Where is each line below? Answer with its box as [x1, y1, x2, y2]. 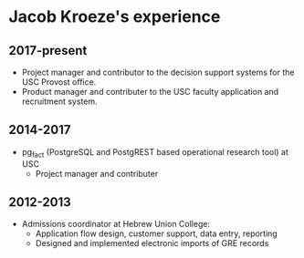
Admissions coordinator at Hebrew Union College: [21, 219, 211, 230]
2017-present [8, 43, 88, 58]
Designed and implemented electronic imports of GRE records [35, 238, 269, 249]
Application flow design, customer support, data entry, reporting [35, 228, 278, 239]
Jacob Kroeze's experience [8, 6, 221, 27]
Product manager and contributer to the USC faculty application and [21, 87, 279, 97]
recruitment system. [21, 96, 98, 107]
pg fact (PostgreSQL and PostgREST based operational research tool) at [21, 146, 289, 160]
